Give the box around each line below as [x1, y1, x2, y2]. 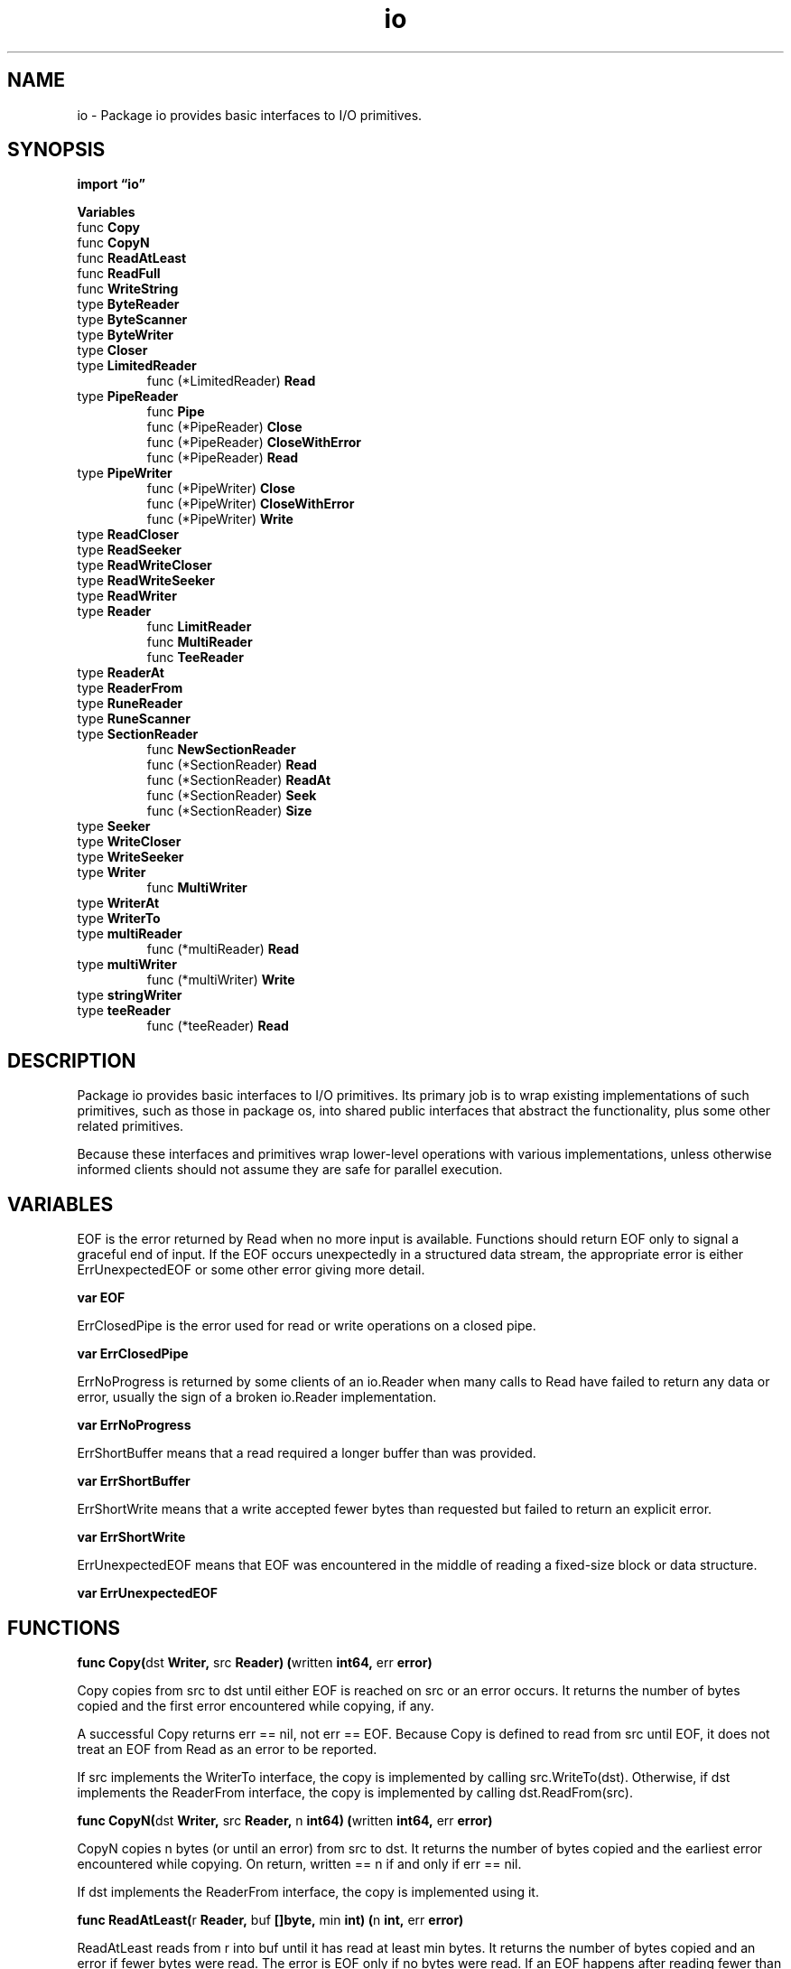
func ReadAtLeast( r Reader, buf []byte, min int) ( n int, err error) [77, 1911, 464, 1927]
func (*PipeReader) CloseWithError [146, 434, 362, 451]
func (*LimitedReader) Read [146, 373, 316, 389]
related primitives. [77, 1118, 184, 1134]
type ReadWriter [77, 588, 177, 604]
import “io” [77, 176, 145, 192]
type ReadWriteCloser [77, 557, 212, 574]
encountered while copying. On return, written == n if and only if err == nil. [77, 1855, 522, 1871]
